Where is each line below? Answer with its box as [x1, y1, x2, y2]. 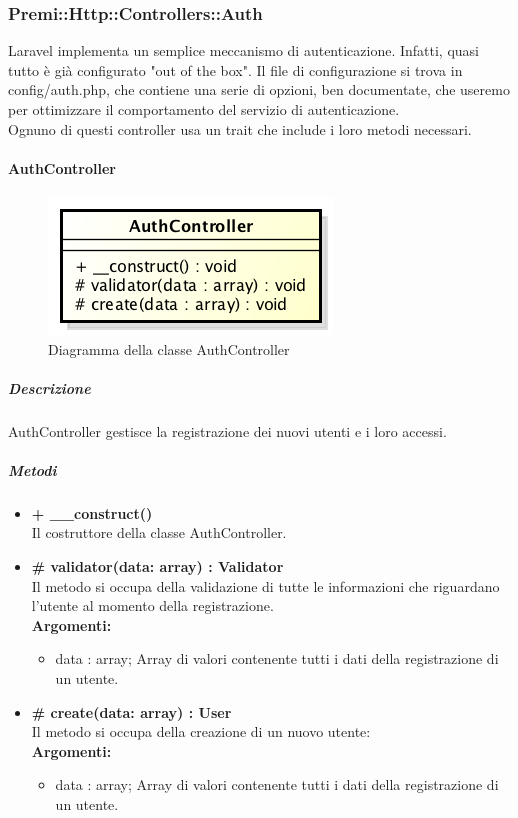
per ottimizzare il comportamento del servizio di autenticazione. [8, 99, 400, 119]
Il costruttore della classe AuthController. [31, 522, 287, 543]
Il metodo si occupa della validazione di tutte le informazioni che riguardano [31, 575, 500, 596]
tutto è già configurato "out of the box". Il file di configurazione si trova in [8, 59, 463, 80]
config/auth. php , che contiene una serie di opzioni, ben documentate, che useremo [8, 79, 510, 100]
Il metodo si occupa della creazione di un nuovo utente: [31, 721, 371, 742]
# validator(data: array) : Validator [31, 556, 284, 577]
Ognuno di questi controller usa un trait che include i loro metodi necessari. [8, 118, 472, 139]
